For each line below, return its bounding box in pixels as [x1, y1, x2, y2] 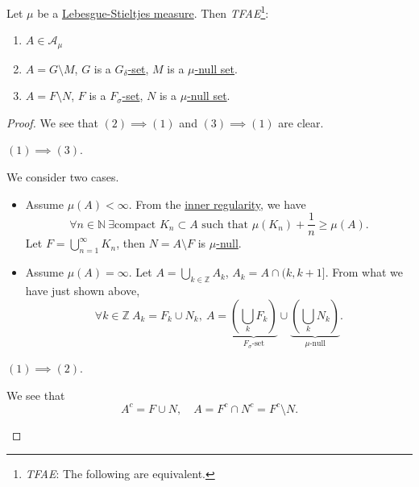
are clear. [278, 114, 324, 131]
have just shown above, [25, 281, 140, 298]
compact [114, 219, 156, 231]
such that [201, 219, 248, 231]
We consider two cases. [6, 169, 119, 185]
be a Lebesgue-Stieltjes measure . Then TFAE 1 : [37, 2, 269, 21]
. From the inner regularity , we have [128, 195, 306, 212]
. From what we [325, 264, 404, 281]
